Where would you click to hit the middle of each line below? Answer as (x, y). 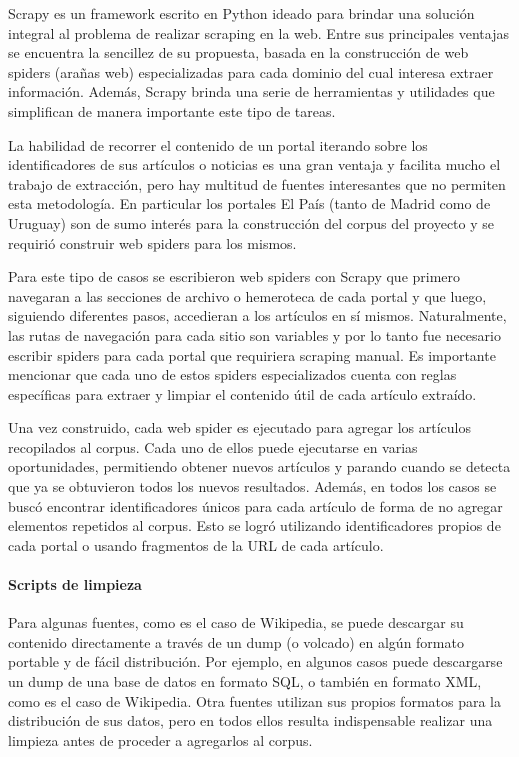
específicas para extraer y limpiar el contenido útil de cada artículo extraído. (242, 393)
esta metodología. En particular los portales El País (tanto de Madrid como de (249, 203)
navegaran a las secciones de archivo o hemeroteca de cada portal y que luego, (247, 295)
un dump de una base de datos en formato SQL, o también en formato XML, (245, 681)
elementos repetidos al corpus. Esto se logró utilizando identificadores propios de (254, 525)
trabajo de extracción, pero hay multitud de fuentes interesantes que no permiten (257, 183)
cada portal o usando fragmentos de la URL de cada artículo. (196, 544)
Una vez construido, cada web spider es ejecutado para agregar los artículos (239, 427)
